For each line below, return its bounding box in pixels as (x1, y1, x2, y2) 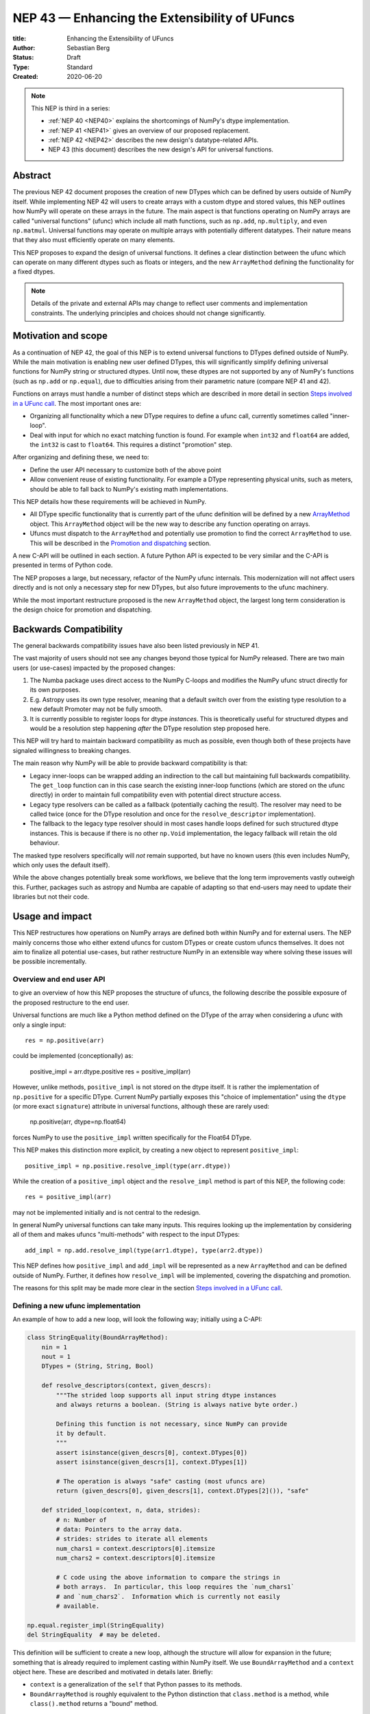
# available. (56, 1602, 100, 1610)
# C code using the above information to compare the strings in (56, 1573, 280, 1581)
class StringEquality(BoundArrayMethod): (27, 1333, 169, 1342)
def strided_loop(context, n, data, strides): (41, 1506, 201, 1514)
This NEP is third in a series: (31, 104, 110, 112)
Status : (12, 53, 34, 62)
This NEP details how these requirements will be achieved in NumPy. (12, 498, 207, 506)
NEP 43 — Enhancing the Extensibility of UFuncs (12, 10, 295, 25)
